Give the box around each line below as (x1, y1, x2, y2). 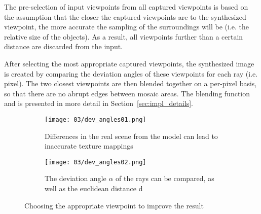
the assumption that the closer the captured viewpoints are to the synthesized (4, 11, 246, 22)
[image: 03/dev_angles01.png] (45, 116, 146, 123)
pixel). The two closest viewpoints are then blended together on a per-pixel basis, (4, 78, 257, 89)
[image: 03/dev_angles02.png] (45, 158, 146, 166)
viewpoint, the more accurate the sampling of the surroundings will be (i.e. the (4, 21, 249, 32)
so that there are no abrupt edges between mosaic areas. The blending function (4, 88, 250, 98)
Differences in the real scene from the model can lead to (45, 130, 218, 141)
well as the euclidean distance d (45, 183, 143, 194)
